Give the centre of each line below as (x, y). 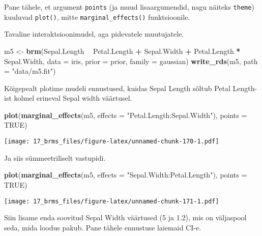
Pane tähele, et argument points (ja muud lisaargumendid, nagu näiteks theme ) (129, 7)
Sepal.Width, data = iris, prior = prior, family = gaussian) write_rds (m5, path (131, 61)
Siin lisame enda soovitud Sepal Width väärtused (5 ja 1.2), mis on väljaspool (125, 217)
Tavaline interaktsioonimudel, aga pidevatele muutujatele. (94, 34)
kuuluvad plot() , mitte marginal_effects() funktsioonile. (97, 17)
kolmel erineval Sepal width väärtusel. (73, 98)
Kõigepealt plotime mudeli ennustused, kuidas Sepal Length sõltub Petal (117, 88)
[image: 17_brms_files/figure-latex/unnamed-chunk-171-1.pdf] (112, 201)
